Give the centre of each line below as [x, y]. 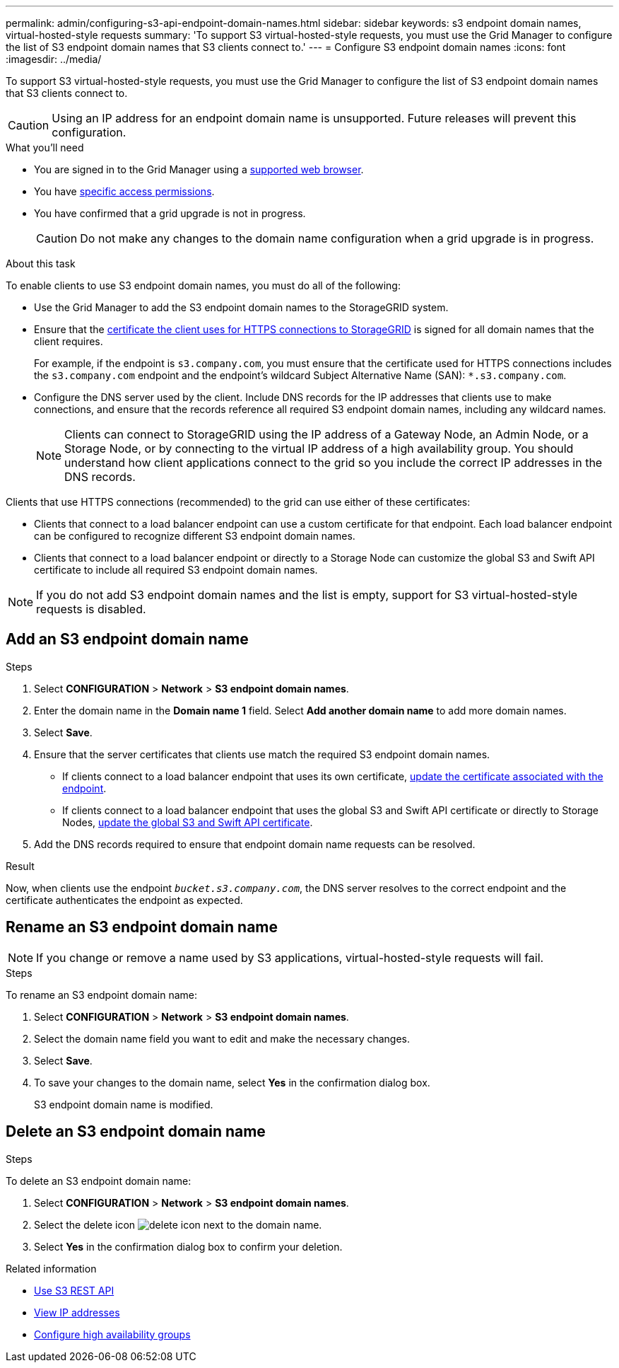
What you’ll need [45, 147]
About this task [41, 263]
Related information [51, 1268]
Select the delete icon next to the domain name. [178, 1224]
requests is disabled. [91, 609]
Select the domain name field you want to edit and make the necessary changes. [222, 1038]
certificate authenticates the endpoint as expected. [124, 900]
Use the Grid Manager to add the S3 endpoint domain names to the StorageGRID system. [241, 307]
